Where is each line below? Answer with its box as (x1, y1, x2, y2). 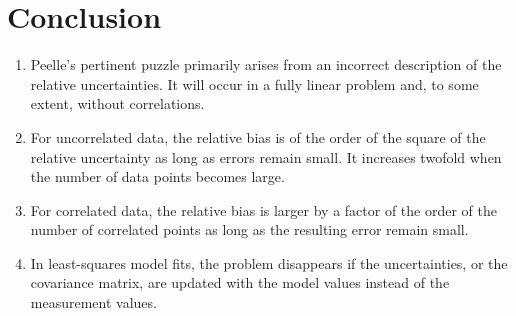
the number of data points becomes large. (30, 166, 285, 187)
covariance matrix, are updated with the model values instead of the (30, 272, 450, 293)
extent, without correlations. (30, 93, 205, 114)
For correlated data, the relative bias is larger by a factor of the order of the (30, 199, 497, 220)
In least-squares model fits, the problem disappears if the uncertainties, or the (30, 252, 508, 273)
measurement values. (30, 292, 157, 313)
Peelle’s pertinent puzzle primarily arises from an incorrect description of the (30, 54, 502, 75)
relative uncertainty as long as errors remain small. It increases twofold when (30, 146, 502, 167)
